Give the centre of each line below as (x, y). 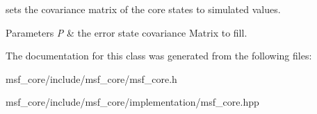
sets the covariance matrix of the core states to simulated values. (143, 9)
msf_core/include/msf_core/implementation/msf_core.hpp (132, 102)
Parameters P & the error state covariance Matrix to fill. (127, 32)
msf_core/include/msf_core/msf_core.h (91, 78)
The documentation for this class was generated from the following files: (159, 56)
